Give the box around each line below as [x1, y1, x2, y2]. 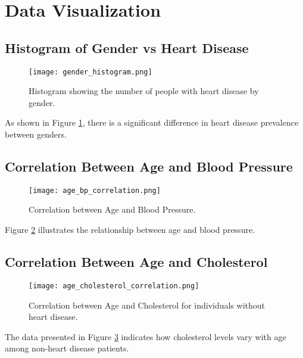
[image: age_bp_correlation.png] [29, 186, 161, 195]
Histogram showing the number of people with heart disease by [29, 85, 259, 97]
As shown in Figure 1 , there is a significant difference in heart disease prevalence [5, 116, 299, 129]
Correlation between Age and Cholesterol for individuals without [29, 298, 265, 311]
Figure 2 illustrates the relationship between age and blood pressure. [5, 223, 255, 236]
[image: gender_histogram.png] [29, 67, 152, 76]
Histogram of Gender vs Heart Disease [5, 38, 249, 57]
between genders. [5, 128, 67, 141]
